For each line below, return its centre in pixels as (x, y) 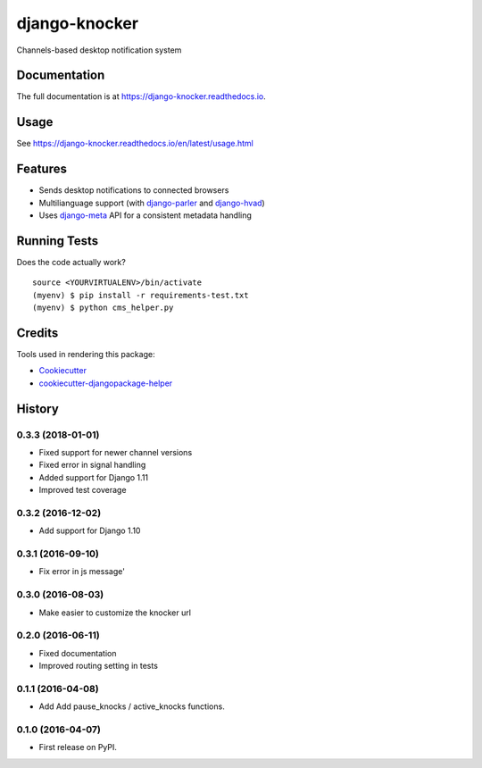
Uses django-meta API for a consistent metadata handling (145, 215)
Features (42, 169)
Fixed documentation (78, 653)
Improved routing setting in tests (98, 666)
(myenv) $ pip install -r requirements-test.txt (141, 295)
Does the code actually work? (71, 262)
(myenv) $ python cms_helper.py (103, 308)
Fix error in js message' (82, 572)
